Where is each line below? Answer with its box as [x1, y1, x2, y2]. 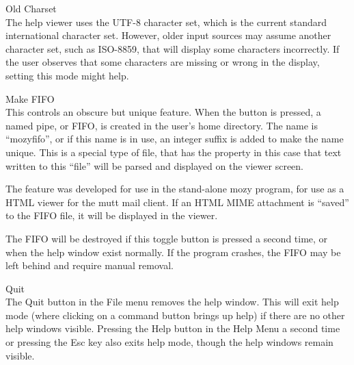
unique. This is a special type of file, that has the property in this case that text [5, 144, 342, 159]
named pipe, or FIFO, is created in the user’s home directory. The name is [5, 118, 318, 132]
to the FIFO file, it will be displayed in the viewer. [5, 208, 218, 223]
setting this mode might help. [5, 68, 129, 82]
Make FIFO [5, 91, 55, 105]
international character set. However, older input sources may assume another [5, 28, 331, 42]
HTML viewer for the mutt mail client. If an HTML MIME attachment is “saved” [5, 194, 349, 209]
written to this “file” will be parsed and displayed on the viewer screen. [5, 158, 304, 173]
